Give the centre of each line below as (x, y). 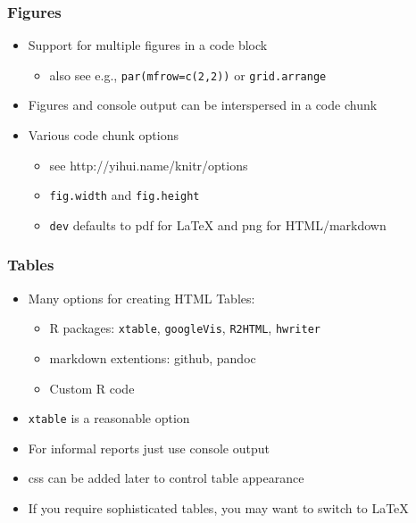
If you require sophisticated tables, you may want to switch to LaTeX (218, 508)
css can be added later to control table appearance (166, 478)
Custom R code (92, 388)
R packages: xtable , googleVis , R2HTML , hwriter (185, 328)
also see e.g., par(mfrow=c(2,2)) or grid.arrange (188, 75)
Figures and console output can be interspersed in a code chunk (203, 105)
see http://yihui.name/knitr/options (149, 165)
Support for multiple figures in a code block (148, 45)
